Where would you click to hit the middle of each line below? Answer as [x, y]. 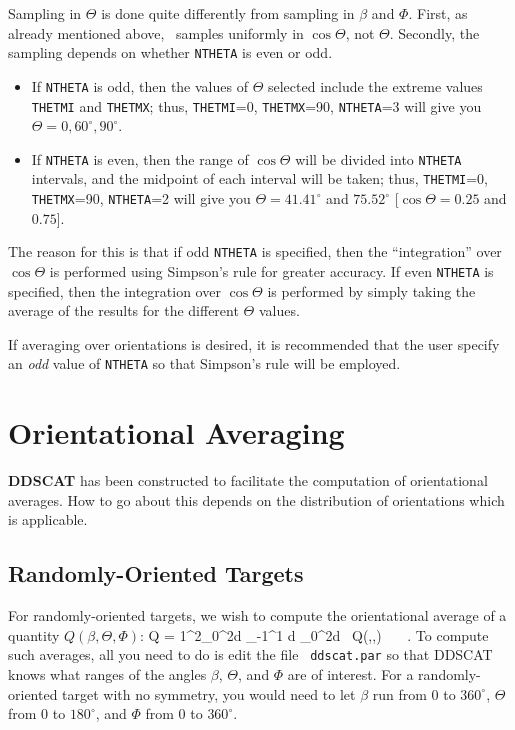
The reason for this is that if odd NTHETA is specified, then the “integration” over [255, 251]
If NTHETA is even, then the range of [140, 158]
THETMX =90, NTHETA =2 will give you [141, 198]
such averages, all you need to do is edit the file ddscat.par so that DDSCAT [250, 654]
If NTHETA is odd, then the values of [139, 85]
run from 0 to [414, 693]
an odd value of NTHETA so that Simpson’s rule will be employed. [204, 363]
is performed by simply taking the [371, 290]
